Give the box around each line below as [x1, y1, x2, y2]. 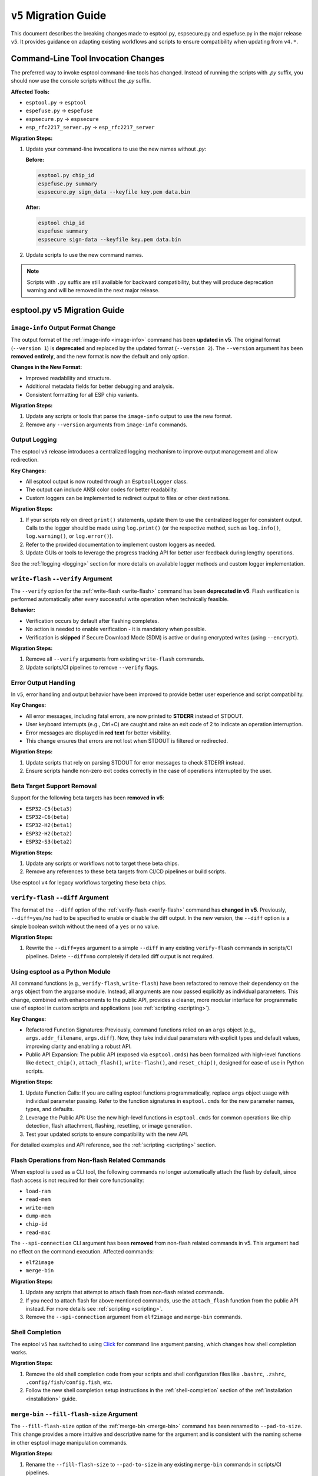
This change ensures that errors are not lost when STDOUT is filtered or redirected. [25, 737, 228, 744]
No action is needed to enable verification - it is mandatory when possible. [25, 626, 207, 633]
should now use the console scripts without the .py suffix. [11, 77, 151, 84]
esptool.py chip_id [38, 172, 94, 179]
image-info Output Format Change [11, 324, 116, 332]
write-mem [25, 1204, 54, 1211]
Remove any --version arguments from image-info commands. [25, 421, 188, 428]
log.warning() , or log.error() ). [25, 533, 114, 540]
